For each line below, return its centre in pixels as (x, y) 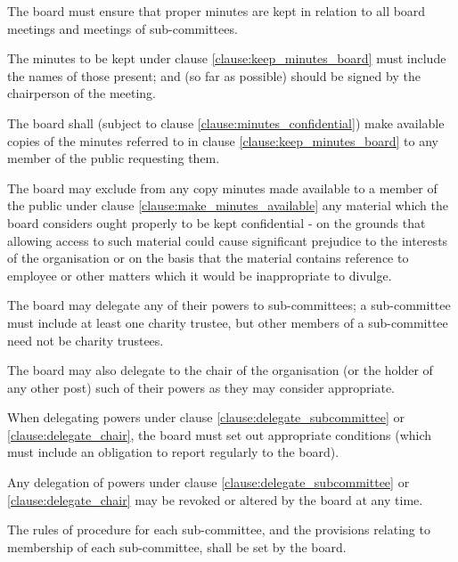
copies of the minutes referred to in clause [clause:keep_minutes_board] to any (223, 140)
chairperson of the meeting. (82, 93)
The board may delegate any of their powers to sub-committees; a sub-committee (229, 305)
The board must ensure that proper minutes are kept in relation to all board (217, 11)
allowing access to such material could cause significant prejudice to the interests (228, 240)
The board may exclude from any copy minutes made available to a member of (222, 187)
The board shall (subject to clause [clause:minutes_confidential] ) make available (226, 122)
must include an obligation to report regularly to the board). (173, 452)
